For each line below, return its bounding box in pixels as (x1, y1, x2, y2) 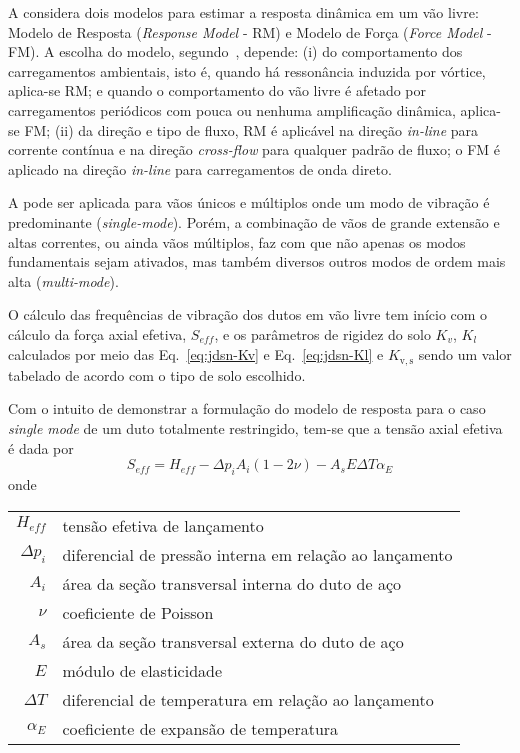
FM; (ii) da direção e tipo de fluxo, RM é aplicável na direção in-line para (24, 119, 479, 140)
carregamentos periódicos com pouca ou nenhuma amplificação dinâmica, (8, 99, 456, 120)
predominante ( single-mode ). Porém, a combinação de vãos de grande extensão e (8, 211, 500, 232)
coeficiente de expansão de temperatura (62, 716, 339, 740)
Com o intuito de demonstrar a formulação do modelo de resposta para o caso (8, 398, 486, 419)
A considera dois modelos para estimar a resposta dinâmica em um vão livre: (8, 2, 479, 22)
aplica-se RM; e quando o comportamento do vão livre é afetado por (8, 80, 427, 101)
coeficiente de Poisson (62, 600, 214, 624)
